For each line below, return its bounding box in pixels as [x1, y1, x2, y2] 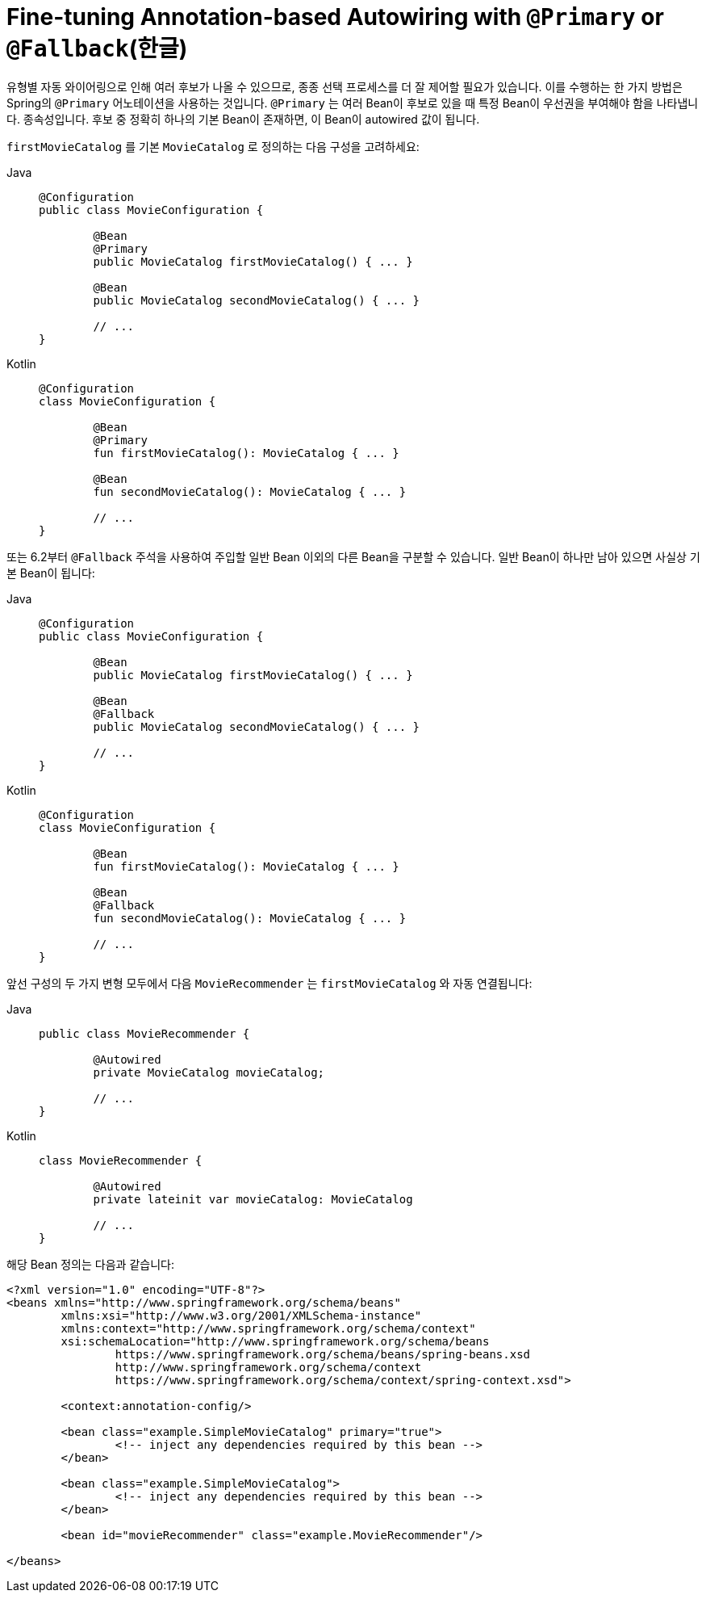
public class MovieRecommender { [39, 1026, 250, 1040]
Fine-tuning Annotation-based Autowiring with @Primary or [6, 3, 664, 31]
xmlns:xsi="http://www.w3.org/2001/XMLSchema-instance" [61, 1308, 422, 1322]
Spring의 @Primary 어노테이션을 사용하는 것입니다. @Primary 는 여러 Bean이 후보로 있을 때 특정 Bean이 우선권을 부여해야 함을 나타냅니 [6, 95, 699, 110]
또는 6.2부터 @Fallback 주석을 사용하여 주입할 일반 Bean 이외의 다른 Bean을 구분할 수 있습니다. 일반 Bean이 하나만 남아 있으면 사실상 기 [6, 549, 700, 564]
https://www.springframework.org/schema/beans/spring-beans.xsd [115, 1347, 531, 1361]
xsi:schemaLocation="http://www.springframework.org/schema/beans [61, 1334, 490, 1348]
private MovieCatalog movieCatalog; [93, 1065, 325, 1079]
